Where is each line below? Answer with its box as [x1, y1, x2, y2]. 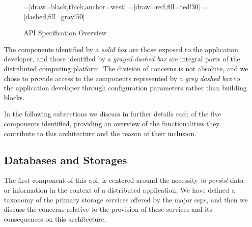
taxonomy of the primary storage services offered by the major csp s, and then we [4, 194, 248, 204]
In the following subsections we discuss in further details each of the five [4, 109, 221, 119]
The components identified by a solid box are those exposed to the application [4, 44, 238, 54]
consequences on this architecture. [4, 213, 106, 224]
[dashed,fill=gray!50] [24, 11, 85, 21]
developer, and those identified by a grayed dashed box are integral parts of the [4, 54, 240, 64]
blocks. [4, 92, 25, 102]
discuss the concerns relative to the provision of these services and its [4, 204, 212, 214]
